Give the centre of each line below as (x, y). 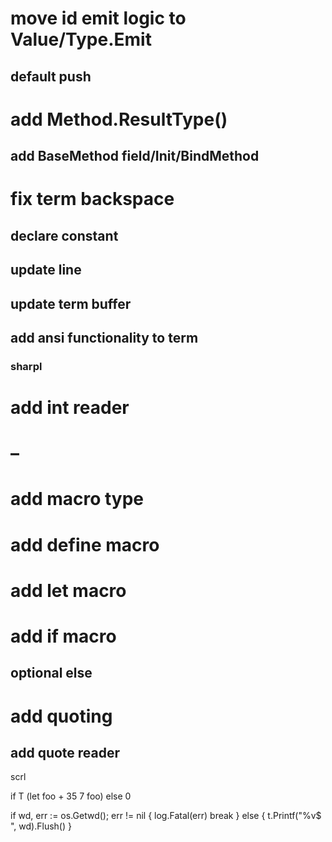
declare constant (64, 235)
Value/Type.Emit (81, 39)
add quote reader (65, 752)
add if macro (63, 636)
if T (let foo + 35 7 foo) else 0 (71, 796)
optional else (51, 673)
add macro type (77, 499)
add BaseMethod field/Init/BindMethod (135, 156)
